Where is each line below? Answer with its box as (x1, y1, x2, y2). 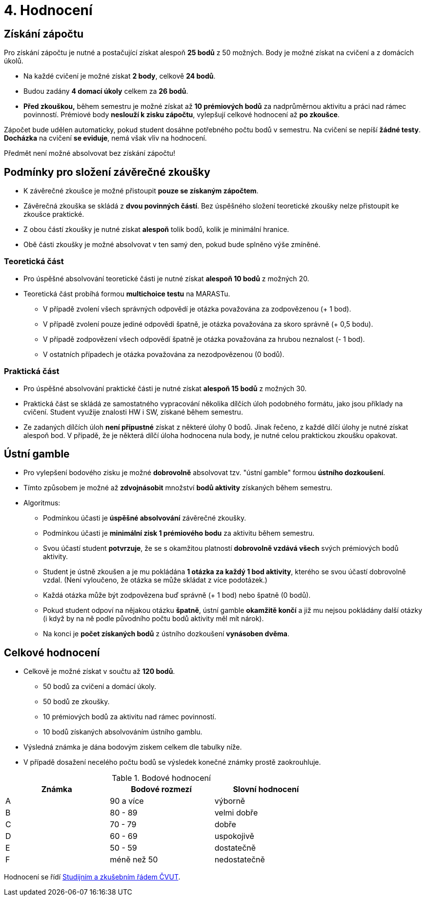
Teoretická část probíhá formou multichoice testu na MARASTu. (23, 289, 230, 298)
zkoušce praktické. (23, 210, 84, 219)
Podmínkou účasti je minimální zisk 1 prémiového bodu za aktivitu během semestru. (43, 529, 315, 538)
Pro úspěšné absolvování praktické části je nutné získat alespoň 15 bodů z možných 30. (23, 384, 307, 393)
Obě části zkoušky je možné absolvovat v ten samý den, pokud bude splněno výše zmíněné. (23, 240, 321, 249)
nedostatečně (214, 855, 265, 865)
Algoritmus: (23, 499, 61, 507)
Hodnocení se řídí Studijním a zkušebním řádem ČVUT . (4, 873, 181, 881)
